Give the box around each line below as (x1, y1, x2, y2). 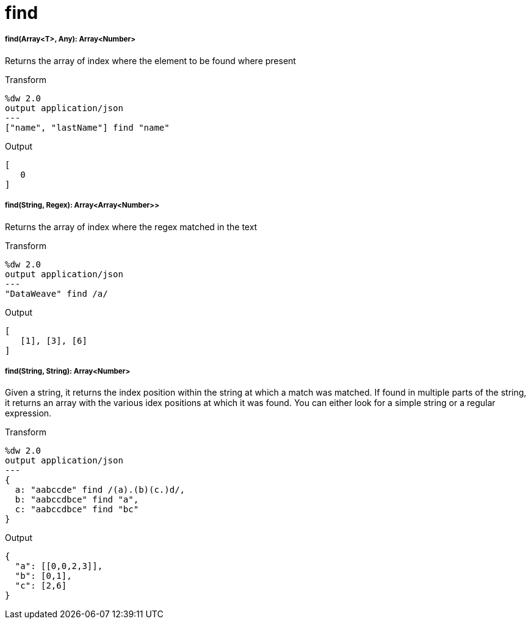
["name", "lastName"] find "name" (5, 122, 170, 132)
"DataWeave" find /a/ (5, 288, 108, 299)
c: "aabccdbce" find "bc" (15, 504, 139, 515)
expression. (5, 408, 52, 419)
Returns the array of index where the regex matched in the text (5, 221, 258, 232)
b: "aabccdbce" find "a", (15, 495, 139, 505)
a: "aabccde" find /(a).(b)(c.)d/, (15, 485, 186, 495)
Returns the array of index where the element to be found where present (5, 55, 296, 66)
